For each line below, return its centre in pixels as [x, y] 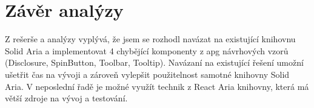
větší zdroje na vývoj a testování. [66, 98]
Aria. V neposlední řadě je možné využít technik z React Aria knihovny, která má [157, 86]
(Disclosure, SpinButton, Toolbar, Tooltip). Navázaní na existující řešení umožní [154, 62]
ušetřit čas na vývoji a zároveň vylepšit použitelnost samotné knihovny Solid [147, 74]
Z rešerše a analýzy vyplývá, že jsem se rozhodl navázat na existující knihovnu [150, 39]
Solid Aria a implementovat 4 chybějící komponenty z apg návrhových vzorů [147, 50]
